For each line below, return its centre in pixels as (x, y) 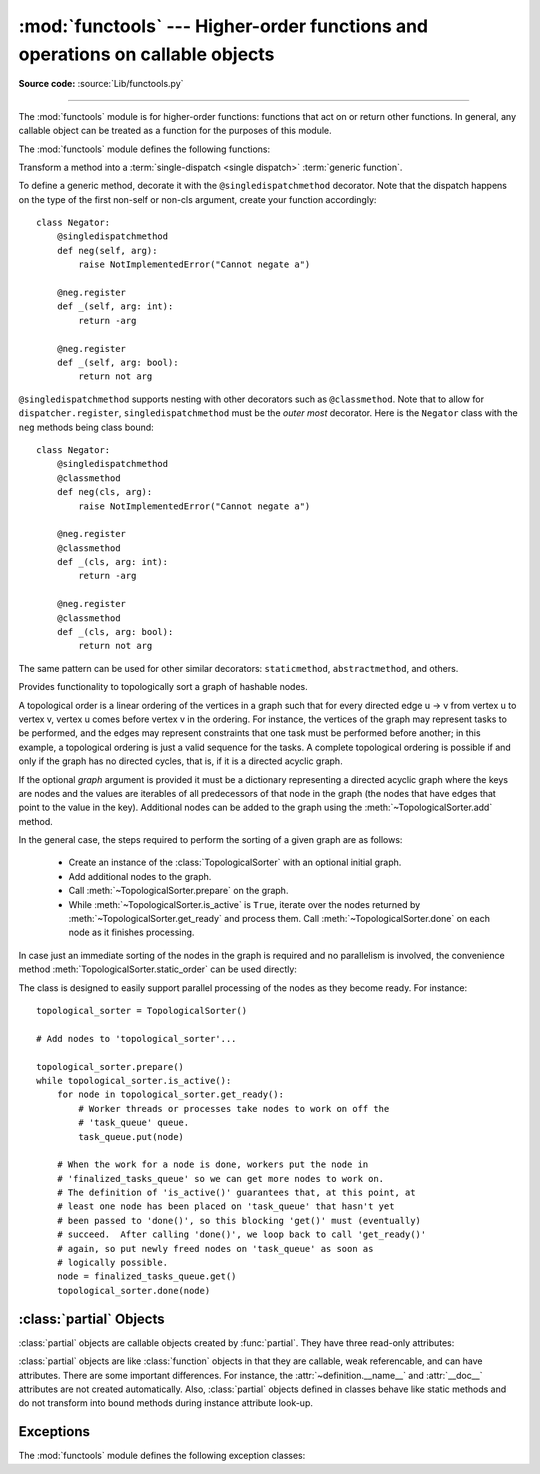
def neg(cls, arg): (104, 492)
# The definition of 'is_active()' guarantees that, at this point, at (236, 1193)
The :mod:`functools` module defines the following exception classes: (162, 1456)
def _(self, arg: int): (115, 306)
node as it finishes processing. (131, 932)
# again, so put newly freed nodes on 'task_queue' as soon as (215, 1248)
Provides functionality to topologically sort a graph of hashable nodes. (163, 687)
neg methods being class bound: (86, 427)
